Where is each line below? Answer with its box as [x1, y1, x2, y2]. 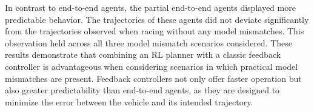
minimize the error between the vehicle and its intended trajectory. [5, 95, 253, 108]
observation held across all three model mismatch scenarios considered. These [5, 36, 293, 49]
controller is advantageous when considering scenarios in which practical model [5, 60, 298, 72]
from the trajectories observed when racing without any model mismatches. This [5, 25, 304, 37]
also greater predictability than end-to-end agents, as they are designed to [5, 84, 280, 96]
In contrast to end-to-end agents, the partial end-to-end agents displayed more [5, 1, 296, 13]
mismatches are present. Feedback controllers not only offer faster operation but [5, 72, 302, 84]
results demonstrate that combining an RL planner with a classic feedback [5, 48, 281, 61]
